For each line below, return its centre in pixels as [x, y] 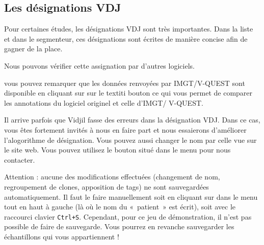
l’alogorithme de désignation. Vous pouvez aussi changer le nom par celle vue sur [130, 140]
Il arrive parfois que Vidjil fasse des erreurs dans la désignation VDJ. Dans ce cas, [132, 120]
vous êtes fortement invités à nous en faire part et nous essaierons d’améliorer [125, 129]
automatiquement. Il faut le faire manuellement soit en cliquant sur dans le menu [131, 196]
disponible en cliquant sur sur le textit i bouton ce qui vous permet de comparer [128, 93]
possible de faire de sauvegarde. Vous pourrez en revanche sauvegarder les [119, 226]
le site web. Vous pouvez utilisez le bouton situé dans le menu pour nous [117, 150]
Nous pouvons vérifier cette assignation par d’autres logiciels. [99, 65]
